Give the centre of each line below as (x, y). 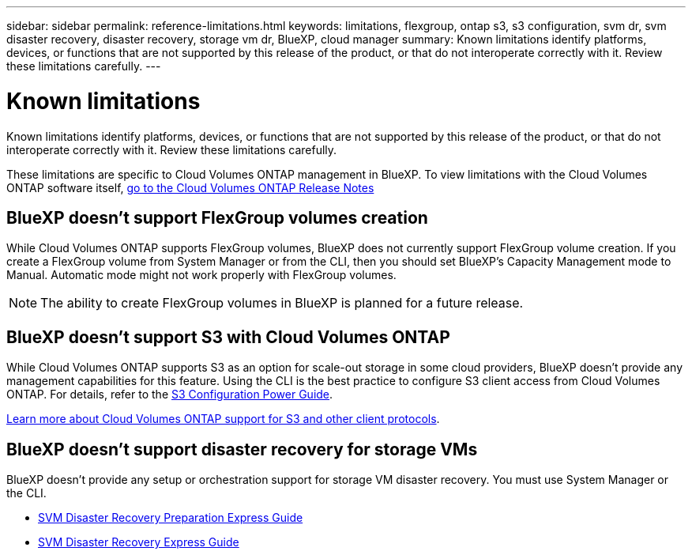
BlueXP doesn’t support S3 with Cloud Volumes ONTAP (228, 337)
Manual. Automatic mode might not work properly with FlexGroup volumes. (201, 275)
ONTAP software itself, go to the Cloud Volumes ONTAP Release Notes (190, 187)
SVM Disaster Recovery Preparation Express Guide (171, 518)
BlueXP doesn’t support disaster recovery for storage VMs (242, 449)
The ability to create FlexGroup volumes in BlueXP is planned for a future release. (282, 303)
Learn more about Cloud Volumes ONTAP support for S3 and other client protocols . (223, 419)
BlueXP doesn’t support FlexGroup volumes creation (217, 217)
